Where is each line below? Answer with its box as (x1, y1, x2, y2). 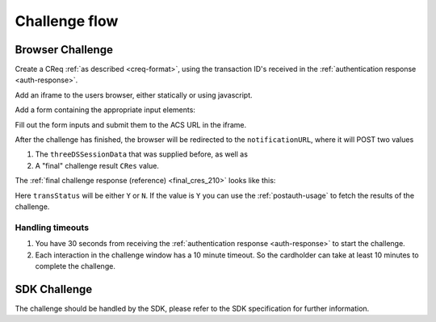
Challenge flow (15, 12, 119, 30)
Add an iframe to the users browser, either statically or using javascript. (15, 90, 254, 100)
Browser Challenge (15, 43, 113, 56)
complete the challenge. (35, 261, 116, 270)
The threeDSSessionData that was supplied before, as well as (35, 149, 248, 159)
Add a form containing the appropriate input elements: (15, 105, 195, 115)
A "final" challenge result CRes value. (35, 161, 159, 170)
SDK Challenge (15, 282, 93, 296)
